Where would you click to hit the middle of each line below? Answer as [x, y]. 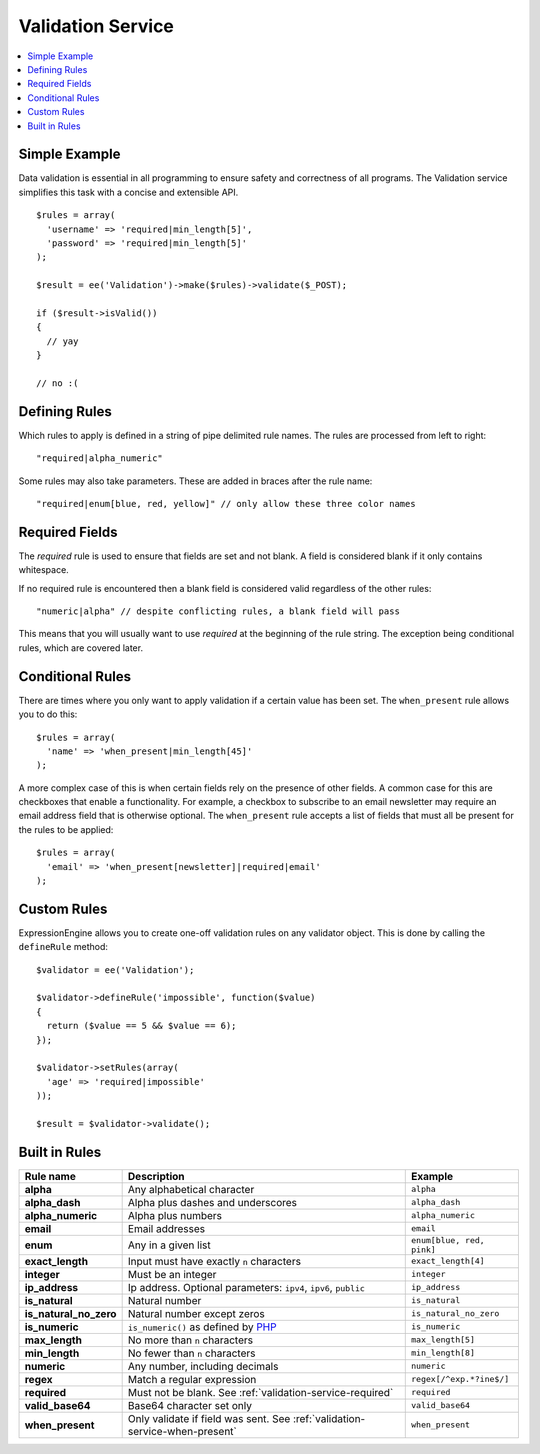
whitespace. [43, 570]
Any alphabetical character [191, 1189]
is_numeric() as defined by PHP [202, 1327]
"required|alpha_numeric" [100, 458]
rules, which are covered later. [81, 647]
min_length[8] [443, 1353]
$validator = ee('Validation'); [115, 969]
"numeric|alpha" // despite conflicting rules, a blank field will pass [218, 611]
